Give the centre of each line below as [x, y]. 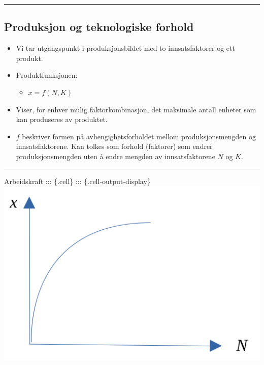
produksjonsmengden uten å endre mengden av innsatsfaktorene [115, 156]
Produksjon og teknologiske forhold [99, 27]
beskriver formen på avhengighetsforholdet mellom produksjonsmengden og [139, 136]
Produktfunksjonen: [47, 75]
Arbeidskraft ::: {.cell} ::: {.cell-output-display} [77, 181]
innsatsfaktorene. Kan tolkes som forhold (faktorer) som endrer [114, 146]
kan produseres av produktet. [62, 119]
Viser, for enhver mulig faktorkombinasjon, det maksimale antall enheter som [136, 109]
